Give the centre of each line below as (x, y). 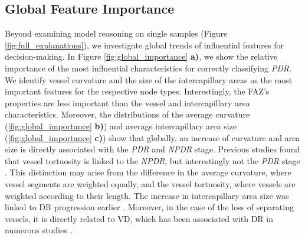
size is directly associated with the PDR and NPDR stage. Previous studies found (152, 149)
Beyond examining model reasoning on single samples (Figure (116, 33)
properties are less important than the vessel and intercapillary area (127, 102)
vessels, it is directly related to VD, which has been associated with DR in (139, 218)
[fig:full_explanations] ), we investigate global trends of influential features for (145, 45)
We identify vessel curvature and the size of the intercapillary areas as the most (149, 79)
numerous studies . (39, 230)
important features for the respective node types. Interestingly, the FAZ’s (137, 91)
